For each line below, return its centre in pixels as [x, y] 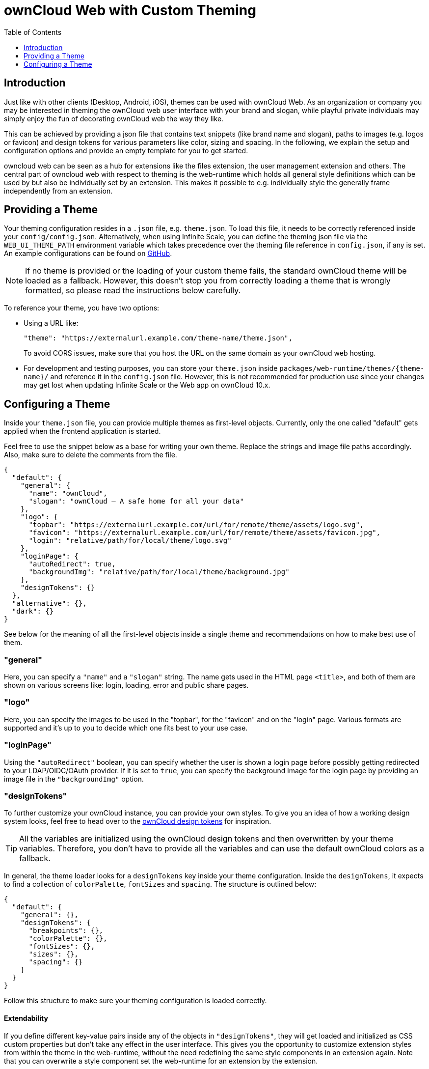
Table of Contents [33, 32]
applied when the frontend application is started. [82, 431]
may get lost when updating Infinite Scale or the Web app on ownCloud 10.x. [147, 385]
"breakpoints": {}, [66, 931]
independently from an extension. [58, 191]
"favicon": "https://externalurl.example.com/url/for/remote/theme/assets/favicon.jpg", [205, 533]
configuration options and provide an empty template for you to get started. [126, 150]
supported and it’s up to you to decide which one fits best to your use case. [126, 728]
